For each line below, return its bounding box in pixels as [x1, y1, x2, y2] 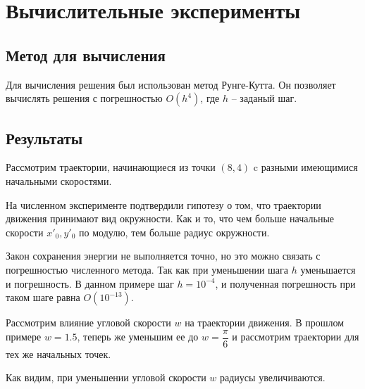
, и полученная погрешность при [215, 276, 356, 291]
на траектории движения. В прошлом [185, 315, 345, 330]
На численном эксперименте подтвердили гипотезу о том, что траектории [6, 197, 321, 212]
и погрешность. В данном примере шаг [6, 276, 174, 291]
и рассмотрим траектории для [232, 329, 359, 344]
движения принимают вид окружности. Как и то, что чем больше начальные [6, 211, 335, 226]
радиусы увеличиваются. [220, 370, 326, 385]
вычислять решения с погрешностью [6, 91, 163, 106]
